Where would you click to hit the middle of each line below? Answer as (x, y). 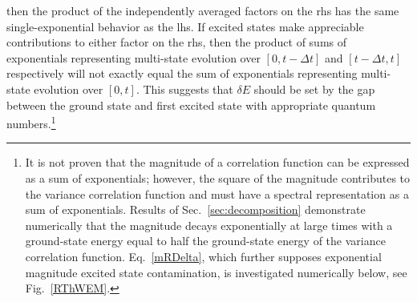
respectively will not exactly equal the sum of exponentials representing (182, 73)
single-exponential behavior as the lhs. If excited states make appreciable (185, 26)
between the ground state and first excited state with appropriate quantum (191, 105)
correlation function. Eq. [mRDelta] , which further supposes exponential (203, 256)
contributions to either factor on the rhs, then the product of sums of (177, 42)
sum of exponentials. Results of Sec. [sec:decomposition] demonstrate (195, 209)
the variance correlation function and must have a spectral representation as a (217, 193)
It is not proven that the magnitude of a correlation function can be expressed (217, 162)
